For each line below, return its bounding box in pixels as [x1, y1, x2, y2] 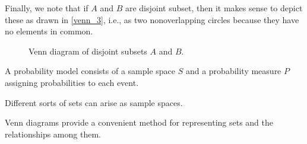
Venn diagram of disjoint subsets [29, 44, 147, 57]
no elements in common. [5, 25, 93, 37]
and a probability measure [185, 65, 281, 77]
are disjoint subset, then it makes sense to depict [125, 2, 303, 14]
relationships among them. [5, 127, 101, 140]
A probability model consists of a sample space [5, 65, 176, 77]
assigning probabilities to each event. [5, 76, 139, 88]
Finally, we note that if [5, 2, 88, 14]
